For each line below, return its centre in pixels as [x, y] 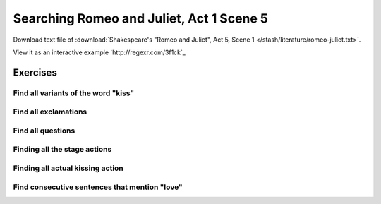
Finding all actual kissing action [68, 168]
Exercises [35, 72]
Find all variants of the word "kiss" [74, 93]
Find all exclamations [50, 112]
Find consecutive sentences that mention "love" [98, 187]
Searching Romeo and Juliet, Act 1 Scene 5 [140, 18]
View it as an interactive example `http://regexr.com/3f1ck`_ [99, 52]
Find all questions [44, 131]
